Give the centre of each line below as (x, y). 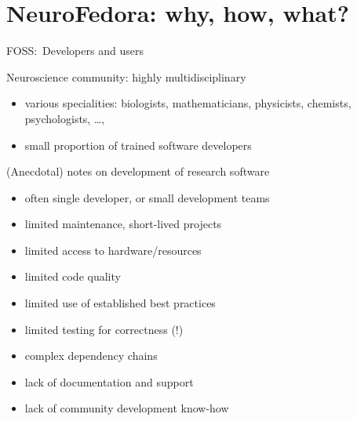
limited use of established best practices (120, 303)
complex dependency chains (91, 356)
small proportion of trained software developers (138, 145)
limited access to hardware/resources (113, 250)
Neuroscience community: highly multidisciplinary (126, 76)
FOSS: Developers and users (75, 51)
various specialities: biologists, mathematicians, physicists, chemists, (188, 103)
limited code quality (73, 276)
